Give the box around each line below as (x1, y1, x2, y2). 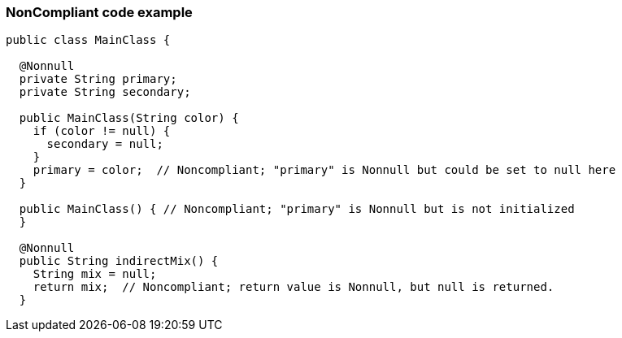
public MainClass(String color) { (19, 111, 239, 125)
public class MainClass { (6, 33, 171, 47)
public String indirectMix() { (19, 254, 219, 268)
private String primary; (19, 72, 177, 86)
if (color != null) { (33, 124, 171, 138)
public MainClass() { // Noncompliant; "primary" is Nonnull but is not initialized (19, 202, 575, 216)
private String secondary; (19, 85, 191, 99)
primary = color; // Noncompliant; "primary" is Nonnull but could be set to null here (33, 163, 616, 177)
